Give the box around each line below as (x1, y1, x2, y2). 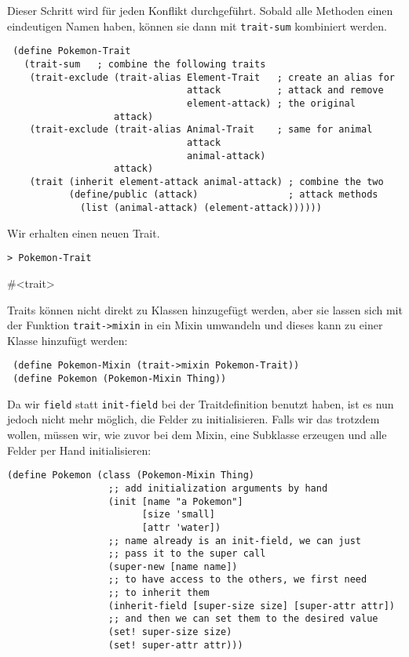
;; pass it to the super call (108, 548, 266, 560)
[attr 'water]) (141, 521, 221, 533)
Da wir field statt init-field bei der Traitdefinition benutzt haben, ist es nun (7, 395, 394, 412)
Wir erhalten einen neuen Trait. (7, 224, 160, 241)
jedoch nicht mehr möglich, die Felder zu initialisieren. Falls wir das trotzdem (7, 411, 380, 427)
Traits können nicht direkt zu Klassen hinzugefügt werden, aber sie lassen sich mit (7, 301, 403, 318)
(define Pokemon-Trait (13, 45, 131, 57)
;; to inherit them (108, 587, 210, 599)
